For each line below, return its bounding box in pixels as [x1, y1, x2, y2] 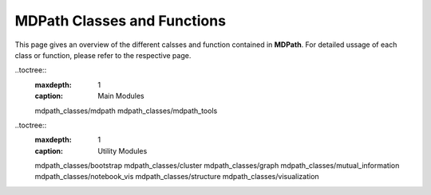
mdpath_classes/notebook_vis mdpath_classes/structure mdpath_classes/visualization [34, 172, 319, 181]
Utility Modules [97, 146, 148, 155]
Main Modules [97, 92, 144, 101]
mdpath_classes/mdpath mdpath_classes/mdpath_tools [34, 106, 218, 115]
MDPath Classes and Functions [14, 12, 227, 29]
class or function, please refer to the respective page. [14, 50, 192, 60]
